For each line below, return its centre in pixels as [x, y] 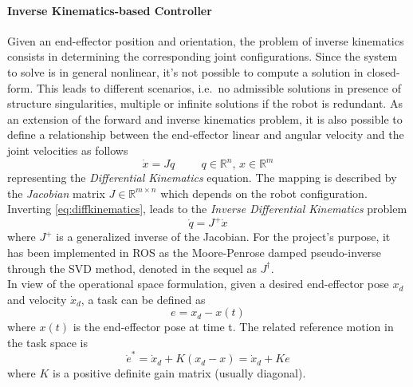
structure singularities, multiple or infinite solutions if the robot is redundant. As [205, 103]
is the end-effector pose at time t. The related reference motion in [233, 327]
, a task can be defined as [143, 299]
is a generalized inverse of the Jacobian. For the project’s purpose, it [223, 237]
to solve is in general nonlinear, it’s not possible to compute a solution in [185, 71]
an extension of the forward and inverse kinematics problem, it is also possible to [205, 118]
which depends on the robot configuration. [264, 193]
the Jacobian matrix [56, 193]
